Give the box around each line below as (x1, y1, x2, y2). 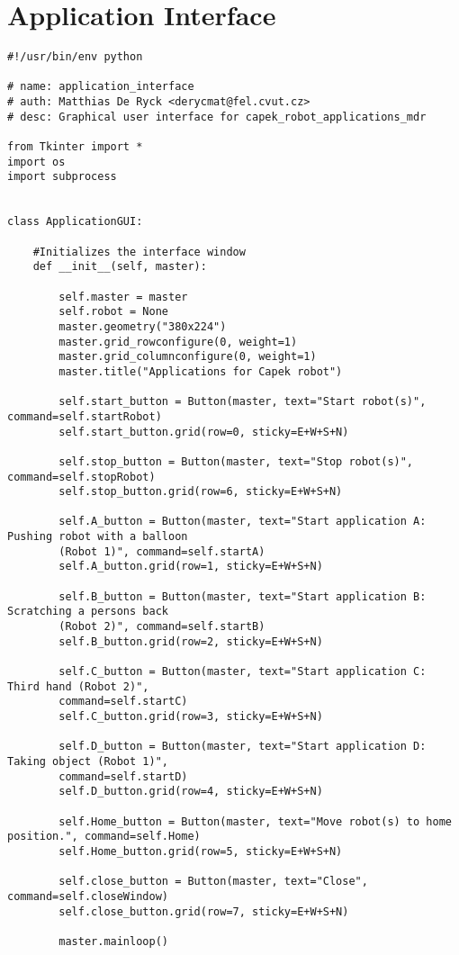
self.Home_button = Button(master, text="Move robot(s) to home (58, 815, 452, 828)
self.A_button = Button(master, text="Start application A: (58, 515, 427, 528)
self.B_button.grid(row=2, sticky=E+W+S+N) (58, 635, 323, 648)
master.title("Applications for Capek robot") (58, 365, 343, 378)
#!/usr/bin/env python (7, 50, 143, 64)
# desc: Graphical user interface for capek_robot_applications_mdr (7, 110, 427, 123)
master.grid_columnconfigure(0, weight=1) (58, 350, 317, 364)
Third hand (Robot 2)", (7, 680, 149, 693)
